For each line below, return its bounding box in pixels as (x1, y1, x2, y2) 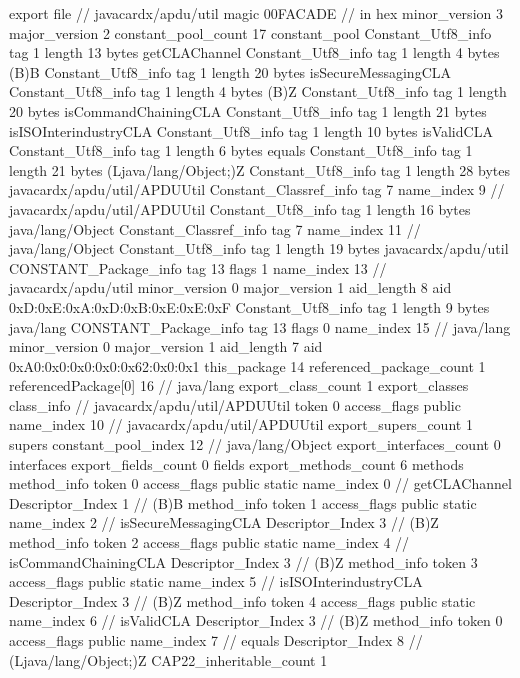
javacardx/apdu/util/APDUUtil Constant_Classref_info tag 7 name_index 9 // (9, 179, 505, 200)
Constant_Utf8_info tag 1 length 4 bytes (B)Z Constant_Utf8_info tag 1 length (9, 81, 507, 102)
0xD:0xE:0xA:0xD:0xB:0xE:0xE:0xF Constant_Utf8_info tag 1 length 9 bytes (9, 296, 490, 317)
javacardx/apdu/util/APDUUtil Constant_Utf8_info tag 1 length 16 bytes (9, 198, 471, 219)
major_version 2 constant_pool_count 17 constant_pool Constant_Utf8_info (9, 22, 492, 43)
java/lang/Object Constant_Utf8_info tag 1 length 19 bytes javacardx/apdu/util (9, 238, 509, 259)
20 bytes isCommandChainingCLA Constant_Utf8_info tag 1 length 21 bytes (9, 100, 487, 121)
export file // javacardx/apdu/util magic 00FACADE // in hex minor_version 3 (9, 3, 503, 23)
